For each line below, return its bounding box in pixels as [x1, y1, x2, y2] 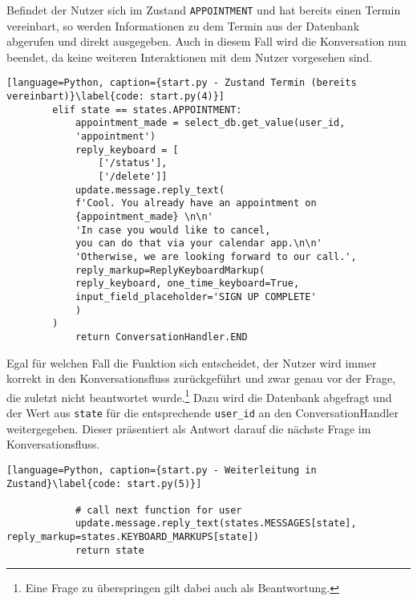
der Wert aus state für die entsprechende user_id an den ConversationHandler [6, 404, 399, 420]
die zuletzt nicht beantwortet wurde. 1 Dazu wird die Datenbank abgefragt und [6, 386, 392, 405]
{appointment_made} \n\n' [75, 211, 213, 222]
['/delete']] [98, 171, 168, 183]
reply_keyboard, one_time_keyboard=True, [75, 278, 300, 290]
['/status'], [98, 157, 168, 169]
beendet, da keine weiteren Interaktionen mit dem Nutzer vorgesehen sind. [6, 48, 373, 65]
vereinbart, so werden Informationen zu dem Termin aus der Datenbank [6, 17, 360, 34]
